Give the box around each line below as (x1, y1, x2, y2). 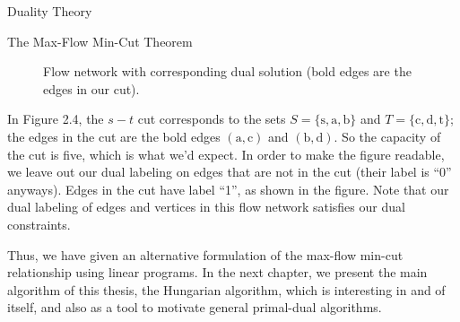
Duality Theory (7, 2, 92, 20)
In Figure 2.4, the (7, 109, 104, 128)
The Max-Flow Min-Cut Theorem (7, 31, 193, 50)
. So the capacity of (334, 126, 441, 145)
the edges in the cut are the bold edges (7, 126, 221, 145)
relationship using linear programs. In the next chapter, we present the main (7, 263, 428, 282)
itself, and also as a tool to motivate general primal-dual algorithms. (7, 298, 382, 317)
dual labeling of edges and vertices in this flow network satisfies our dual (7, 197, 405, 216)
